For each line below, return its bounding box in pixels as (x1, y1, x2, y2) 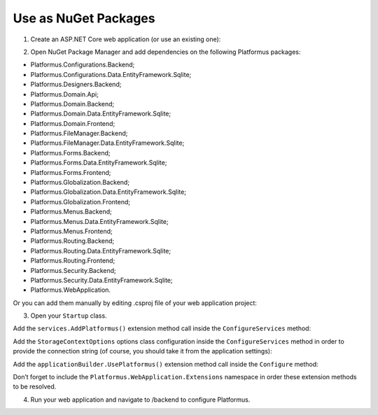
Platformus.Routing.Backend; (30, 237, 115, 245)
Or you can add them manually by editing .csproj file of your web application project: (13, 298, 257, 307)
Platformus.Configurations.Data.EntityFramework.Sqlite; (30, 70, 192, 78)
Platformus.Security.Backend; (30, 266, 117, 274)
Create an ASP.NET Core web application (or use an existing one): (30, 35, 221, 43)
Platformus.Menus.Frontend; (30, 227, 113, 235)
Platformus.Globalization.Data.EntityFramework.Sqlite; (30, 188, 187, 196)
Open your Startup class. (30, 311, 108, 320)
